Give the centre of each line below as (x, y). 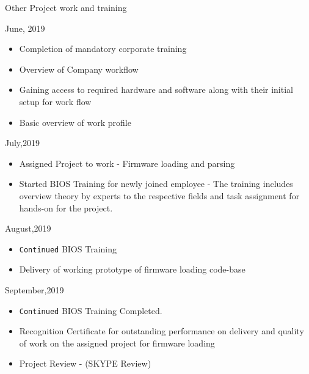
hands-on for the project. (66, 207)
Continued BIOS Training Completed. (91, 310)
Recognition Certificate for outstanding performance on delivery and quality (162, 331)
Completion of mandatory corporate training (103, 49)
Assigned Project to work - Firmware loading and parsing (127, 163)
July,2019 (22, 143)
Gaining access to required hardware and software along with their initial (156, 90)
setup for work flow (55, 101)
